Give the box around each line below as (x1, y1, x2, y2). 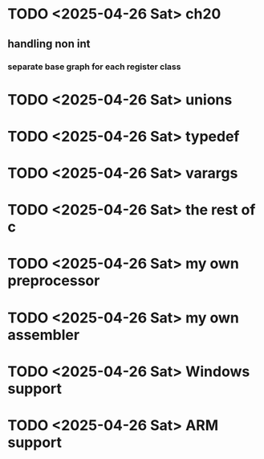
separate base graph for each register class (7, 61, 181, 72)
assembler (7, 326, 80, 344)
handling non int (7, 37, 91, 51)
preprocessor (7, 272, 100, 290)
